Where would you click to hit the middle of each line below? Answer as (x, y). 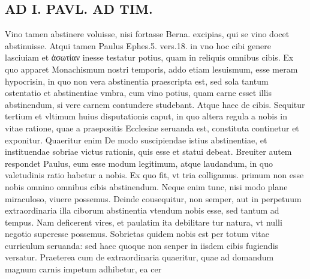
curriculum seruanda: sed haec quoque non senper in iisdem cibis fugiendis (142, 245)
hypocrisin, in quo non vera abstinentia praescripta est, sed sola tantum (137, 81)
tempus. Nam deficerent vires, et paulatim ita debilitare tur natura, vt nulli (144, 222)
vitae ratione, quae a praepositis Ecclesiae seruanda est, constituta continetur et (152, 127)
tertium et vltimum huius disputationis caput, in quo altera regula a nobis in (146, 116)
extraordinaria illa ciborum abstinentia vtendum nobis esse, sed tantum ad (142, 210)
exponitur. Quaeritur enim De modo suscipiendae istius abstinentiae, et (136, 139)
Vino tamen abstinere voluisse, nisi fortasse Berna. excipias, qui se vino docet (147, 34)
